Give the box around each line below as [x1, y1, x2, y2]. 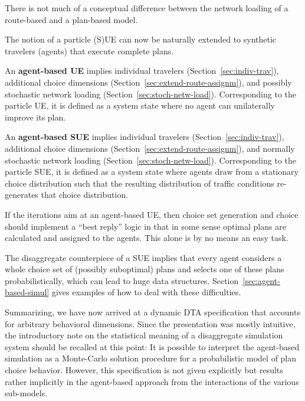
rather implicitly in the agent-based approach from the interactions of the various [5, 375, 299, 387]
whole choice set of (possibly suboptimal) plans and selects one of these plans [5, 263, 284, 275]
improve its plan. [5, 110, 66, 123]
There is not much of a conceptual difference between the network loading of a [5, 2, 288, 14]
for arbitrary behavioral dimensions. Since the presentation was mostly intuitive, [5, 317, 296, 330]
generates [5, 188, 38, 201]
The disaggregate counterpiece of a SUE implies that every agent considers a [5, 251, 282, 263]
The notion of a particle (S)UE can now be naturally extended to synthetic [5, 33, 277, 45]
